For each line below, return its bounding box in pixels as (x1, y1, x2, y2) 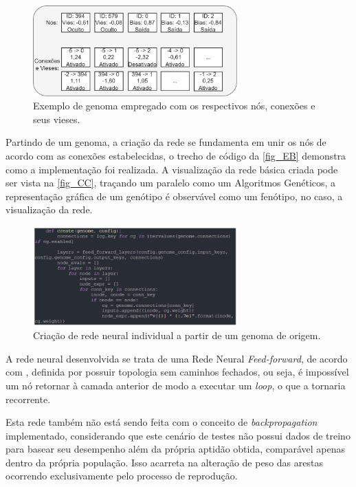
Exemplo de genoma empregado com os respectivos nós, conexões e (33, 98, 315, 113)
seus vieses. (33, 111, 80, 126)
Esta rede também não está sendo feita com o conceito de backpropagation (5, 415, 318, 429)
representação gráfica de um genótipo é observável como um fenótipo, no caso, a (5, 188, 343, 203)
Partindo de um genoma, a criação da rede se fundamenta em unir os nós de (5, 135, 326, 149)
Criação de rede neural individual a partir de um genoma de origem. (33, 328, 321, 343)
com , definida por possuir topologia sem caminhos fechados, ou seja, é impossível (5, 365, 349, 379)
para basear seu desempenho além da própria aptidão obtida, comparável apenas (5, 442, 346, 456)
